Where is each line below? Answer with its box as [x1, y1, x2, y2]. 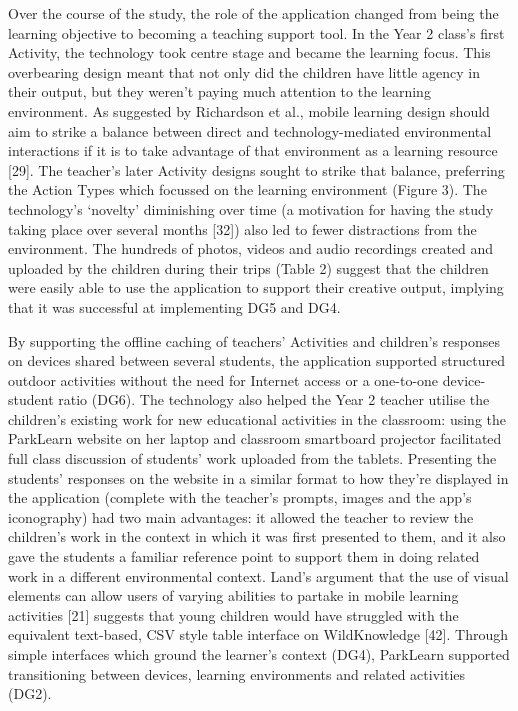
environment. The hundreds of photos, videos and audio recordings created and [8, 238, 494, 259]
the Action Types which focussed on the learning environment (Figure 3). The [8, 179, 487, 200]
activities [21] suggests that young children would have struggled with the [8, 604, 459, 625]
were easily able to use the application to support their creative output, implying [8, 277, 504, 298]
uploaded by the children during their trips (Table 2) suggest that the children [8, 257, 489, 278]
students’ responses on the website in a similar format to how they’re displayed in [8, 467, 509, 488]
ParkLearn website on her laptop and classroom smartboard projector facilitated [8, 428, 502, 449]
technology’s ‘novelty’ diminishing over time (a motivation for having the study [8, 198, 494, 219]
